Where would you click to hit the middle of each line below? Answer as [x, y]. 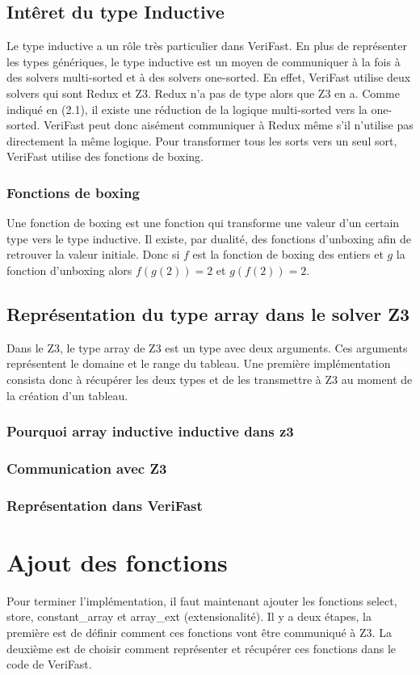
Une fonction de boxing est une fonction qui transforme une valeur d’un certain [203, 223]
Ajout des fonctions [117, 561]
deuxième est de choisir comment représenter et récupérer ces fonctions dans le [202, 648]
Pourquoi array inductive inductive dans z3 [150, 431]
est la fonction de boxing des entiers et [288, 254]
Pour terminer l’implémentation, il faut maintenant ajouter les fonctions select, [202, 600]
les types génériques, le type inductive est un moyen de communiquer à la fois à [204, 61]
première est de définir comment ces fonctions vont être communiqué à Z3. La [199, 632]
